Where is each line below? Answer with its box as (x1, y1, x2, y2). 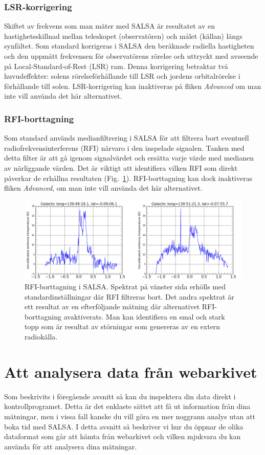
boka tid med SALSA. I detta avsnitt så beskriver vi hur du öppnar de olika (4, 421, 244, 431)
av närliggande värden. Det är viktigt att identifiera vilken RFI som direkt (4, 162, 238, 173)
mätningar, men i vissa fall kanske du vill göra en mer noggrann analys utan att (4, 411, 255, 421)
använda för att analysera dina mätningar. (4, 441, 137, 451)
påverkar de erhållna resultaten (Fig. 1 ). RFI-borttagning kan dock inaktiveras (4, 172, 253, 183)
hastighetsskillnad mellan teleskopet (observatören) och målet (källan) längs (4, 30, 242, 41)
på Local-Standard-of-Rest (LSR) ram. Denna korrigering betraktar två (4, 60, 228, 71)
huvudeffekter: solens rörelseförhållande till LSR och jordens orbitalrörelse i (4, 71, 240, 81)
